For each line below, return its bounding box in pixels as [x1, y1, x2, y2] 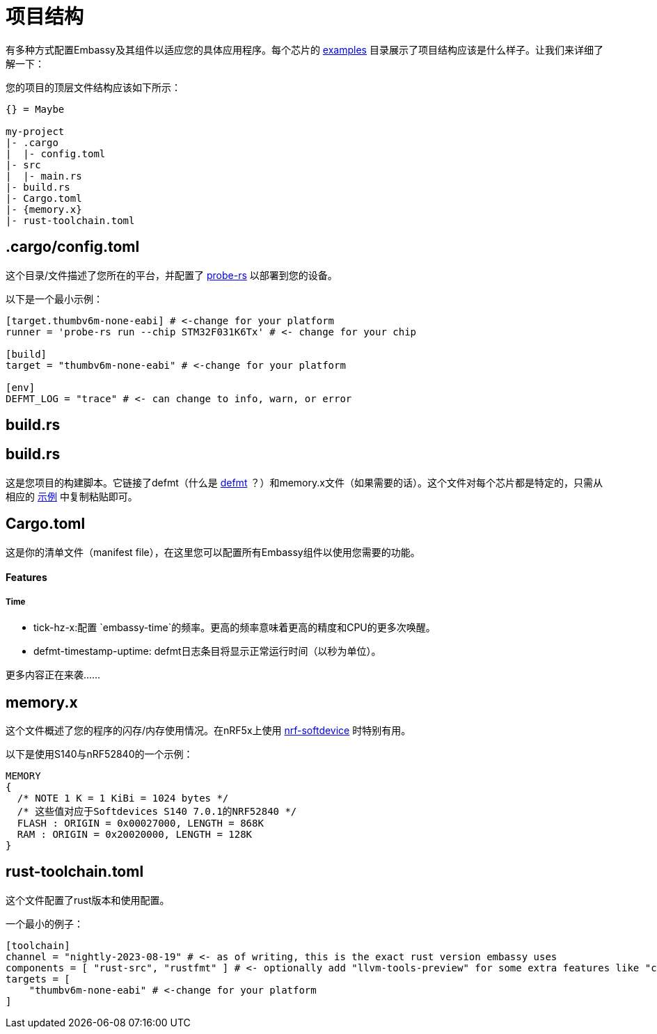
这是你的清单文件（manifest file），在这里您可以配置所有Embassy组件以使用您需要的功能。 [6, 546, 420, 558]
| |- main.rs [6, 170, 82, 182]
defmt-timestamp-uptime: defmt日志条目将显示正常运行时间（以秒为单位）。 [33, 645, 381, 658]
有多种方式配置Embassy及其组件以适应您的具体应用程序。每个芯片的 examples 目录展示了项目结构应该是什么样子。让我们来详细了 [6, 43, 603, 56]
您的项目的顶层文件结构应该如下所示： [6, 81, 181, 93]
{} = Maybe [6, 103, 65, 115]
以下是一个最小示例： [6, 292, 103, 305]
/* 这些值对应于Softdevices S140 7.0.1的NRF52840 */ [17, 805, 297, 817]
